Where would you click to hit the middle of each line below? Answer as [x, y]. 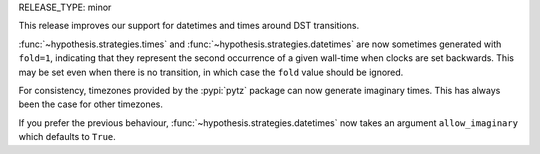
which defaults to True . [67, 137]
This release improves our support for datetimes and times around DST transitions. [189, 26]
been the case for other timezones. [91, 104]
